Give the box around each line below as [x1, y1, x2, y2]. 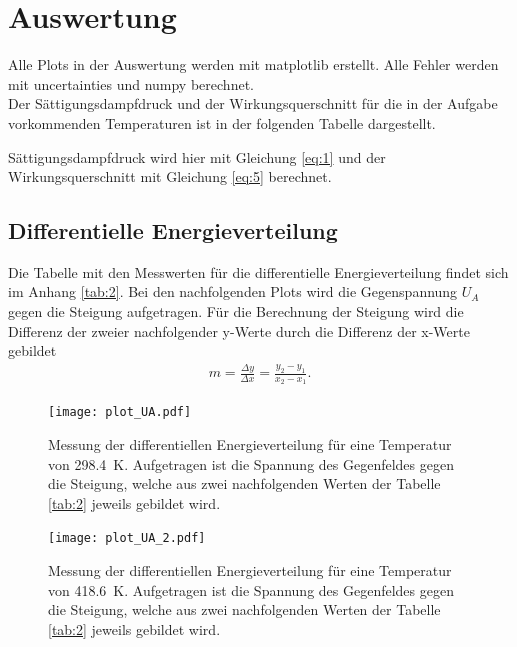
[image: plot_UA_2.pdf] [48, 531, 206, 546]
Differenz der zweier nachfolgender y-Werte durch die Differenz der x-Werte [8, 320, 470, 341]
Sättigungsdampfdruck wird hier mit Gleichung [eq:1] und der [8, 146, 386, 167]
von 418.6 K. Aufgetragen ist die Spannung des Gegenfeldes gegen [48, 579, 454, 600]
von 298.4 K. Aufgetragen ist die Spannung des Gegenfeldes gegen [48, 453, 454, 474]
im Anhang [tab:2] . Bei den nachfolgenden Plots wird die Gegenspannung [8, 281, 458, 302]
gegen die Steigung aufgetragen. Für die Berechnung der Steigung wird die [8, 301, 464, 322]
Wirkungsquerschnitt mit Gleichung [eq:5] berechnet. [8, 166, 332, 187]
